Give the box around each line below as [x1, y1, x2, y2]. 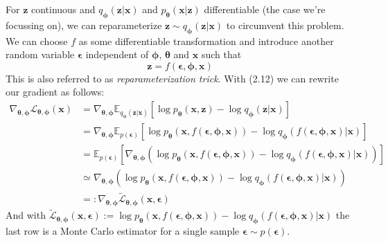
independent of [85, 47, 149, 62]
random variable [6, 47, 75, 62]
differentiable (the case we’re [204, 2, 326, 16]
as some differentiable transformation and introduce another [78, 33, 334, 48]
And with [6, 208, 46, 222]
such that [201, 47, 242, 62]
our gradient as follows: [6, 84, 105, 99]
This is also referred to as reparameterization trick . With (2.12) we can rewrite [6, 71, 339, 85]
